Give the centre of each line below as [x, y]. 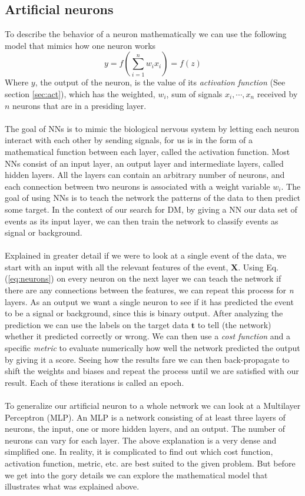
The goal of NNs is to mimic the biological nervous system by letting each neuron [152, 128]
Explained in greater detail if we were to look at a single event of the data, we [146, 255]
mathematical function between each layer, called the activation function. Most [147, 151]
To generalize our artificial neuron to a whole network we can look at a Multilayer [153, 406]
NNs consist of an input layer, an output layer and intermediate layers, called [144, 163]
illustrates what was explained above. [72, 486]
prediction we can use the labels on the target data [97, 324]
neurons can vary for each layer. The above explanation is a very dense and [141, 440]
